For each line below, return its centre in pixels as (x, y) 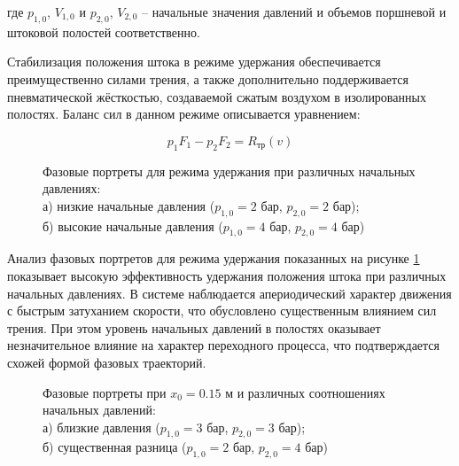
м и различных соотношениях (305, 392)
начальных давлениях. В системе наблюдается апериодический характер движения (229, 293)
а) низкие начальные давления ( (129, 205)
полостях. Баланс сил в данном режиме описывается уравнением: (184, 114)
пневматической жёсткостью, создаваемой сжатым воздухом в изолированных (217, 96)
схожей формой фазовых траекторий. (107, 362)
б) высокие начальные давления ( (133, 225)
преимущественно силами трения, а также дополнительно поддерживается (208, 78)
